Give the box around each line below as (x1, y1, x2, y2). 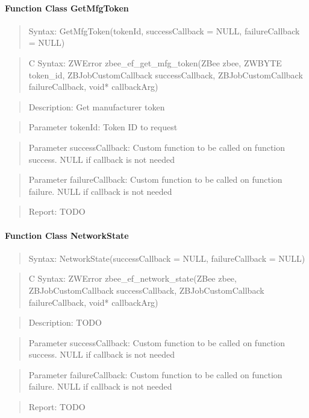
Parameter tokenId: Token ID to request (28, 121, 178, 133)
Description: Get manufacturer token (28, 100, 165, 113)
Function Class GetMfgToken (5, 1, 129, 14)
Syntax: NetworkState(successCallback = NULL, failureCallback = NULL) (28, 252, 305, 264)
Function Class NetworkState (5, 229, 129, 241)
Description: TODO (28, 316, 102, 329)
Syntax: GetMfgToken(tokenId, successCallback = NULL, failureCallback (28, 24, 300, 37)
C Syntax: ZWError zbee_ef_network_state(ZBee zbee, (28, 272, 237, 285)
